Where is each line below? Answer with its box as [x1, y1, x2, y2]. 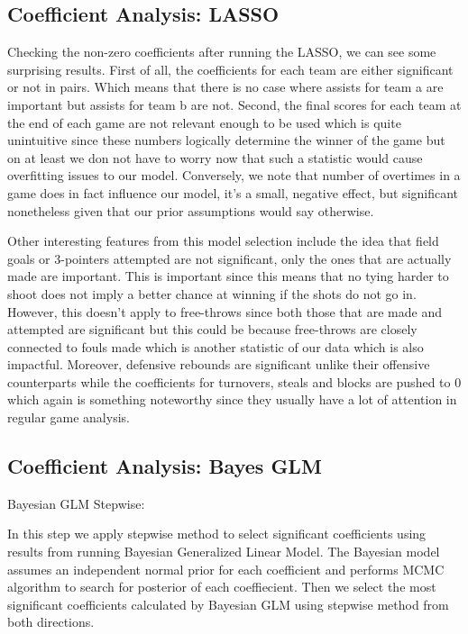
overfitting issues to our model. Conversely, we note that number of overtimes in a [7, 166, 461, 185]
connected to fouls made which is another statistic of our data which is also [7, 337, 424, 356]
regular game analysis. [7, 408, 130, 427]
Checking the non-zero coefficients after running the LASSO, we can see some [7, 42, 436, 61]
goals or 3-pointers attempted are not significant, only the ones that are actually [7, 249, 452, 267]
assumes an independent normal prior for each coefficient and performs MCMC [7, 559, 445, 578]
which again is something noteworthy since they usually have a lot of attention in [7, 390, 457, 409]
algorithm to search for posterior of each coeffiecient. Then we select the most [7, 577, 436, 596]
